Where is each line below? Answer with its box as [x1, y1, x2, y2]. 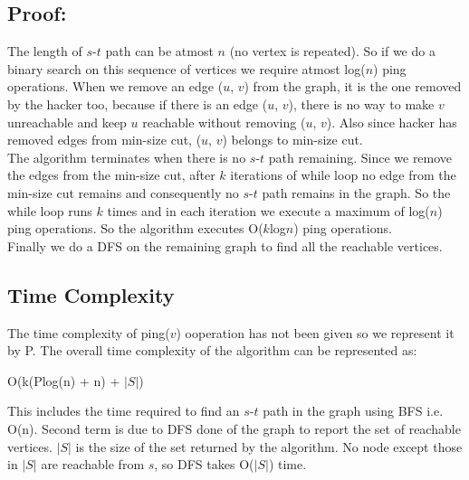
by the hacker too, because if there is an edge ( [7, 94, 268, 113]
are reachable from [41, 455, 145, 474]
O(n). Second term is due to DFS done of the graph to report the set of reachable [7, 419, 461, 438]
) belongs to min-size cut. [222, 130, 363, 149]
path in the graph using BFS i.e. [263, 401, 444, 420]
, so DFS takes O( [154, 455, 254, 474]
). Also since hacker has [326, 112, 457, 131]
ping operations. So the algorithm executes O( [7, 219, 263, 238]
